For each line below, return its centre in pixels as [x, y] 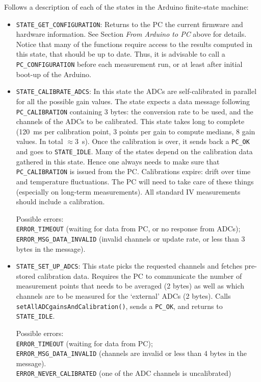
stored [26, 276]
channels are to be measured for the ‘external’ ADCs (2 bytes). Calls [123, 296]
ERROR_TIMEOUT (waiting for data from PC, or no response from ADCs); [128, 229]
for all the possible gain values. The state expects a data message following [133, 101]
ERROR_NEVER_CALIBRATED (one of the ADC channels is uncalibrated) [124, 373]
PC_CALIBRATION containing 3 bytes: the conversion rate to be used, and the [135, 111]
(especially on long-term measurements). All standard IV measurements [128, 191]
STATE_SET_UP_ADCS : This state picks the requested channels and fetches [129, 266]
